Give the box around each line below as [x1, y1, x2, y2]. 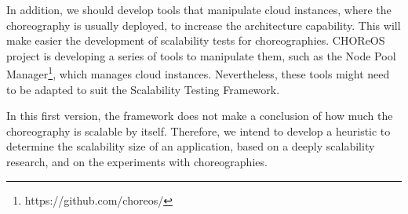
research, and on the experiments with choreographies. [6, 154, 268, 169]
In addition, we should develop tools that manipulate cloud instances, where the [6, 2, 392, 17]
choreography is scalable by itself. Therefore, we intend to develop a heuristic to [6, 122, 391, 139]
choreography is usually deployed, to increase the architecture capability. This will [6, 16, 401, 33]
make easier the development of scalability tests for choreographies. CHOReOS [6, 32, 385, 49]
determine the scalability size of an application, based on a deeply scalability [6, 138, 375, 154]
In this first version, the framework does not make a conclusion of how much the [6, 107, 393, 124]
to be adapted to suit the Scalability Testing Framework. [6, 81, 280, 97]
